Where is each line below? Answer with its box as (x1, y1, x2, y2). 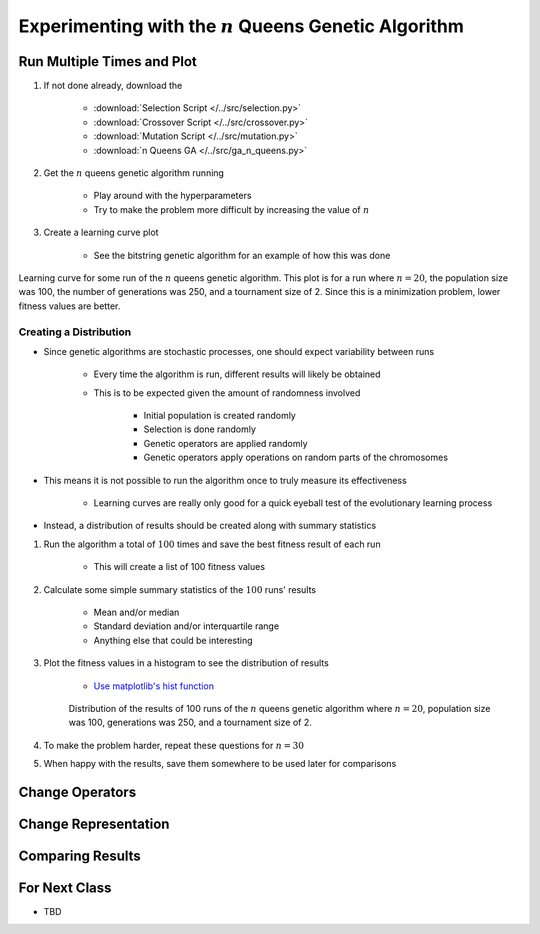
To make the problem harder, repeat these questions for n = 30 (43, 739, 305, 751)
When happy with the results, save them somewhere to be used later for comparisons (43, 758, 397, 770)
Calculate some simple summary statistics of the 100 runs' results (43, 583, 317, 595)
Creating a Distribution (18, 325, 132, 339)
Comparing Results (18, 847, 142, 864)
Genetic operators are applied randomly (143, 437, 309, 449)
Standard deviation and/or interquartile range (93, 620, 280, 632)
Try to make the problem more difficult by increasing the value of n (93, 203, 370, 215)
